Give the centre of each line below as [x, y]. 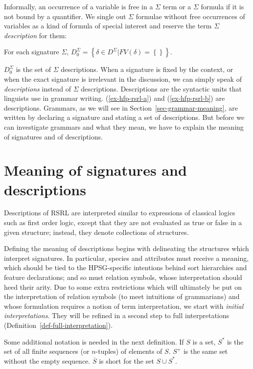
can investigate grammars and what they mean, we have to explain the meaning [124, 127]
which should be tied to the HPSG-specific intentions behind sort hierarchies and [126, 267]
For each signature [32, 52]
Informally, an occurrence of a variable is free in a [79, 6]
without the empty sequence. [47, 360]
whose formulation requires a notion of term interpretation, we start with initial [124, 306]
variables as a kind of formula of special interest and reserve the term [108, 26]
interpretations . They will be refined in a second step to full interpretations [117, 315]
